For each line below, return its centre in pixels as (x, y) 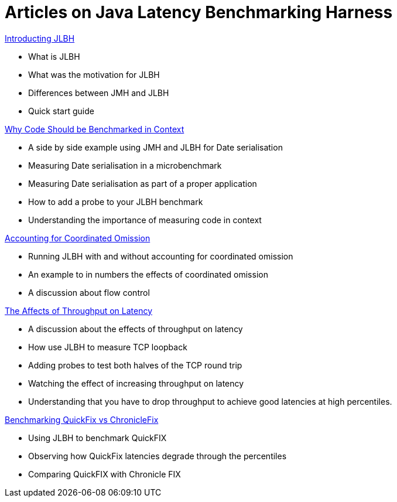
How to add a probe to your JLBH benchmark (116, 202)
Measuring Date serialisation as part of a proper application (143, 183)
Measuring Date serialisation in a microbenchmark (125, 165)
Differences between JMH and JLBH (99, 93)
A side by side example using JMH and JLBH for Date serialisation (155, 147)
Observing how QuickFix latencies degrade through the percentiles (158, 456)
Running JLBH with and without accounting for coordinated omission (161, 256)
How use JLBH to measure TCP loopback (108, 347)
